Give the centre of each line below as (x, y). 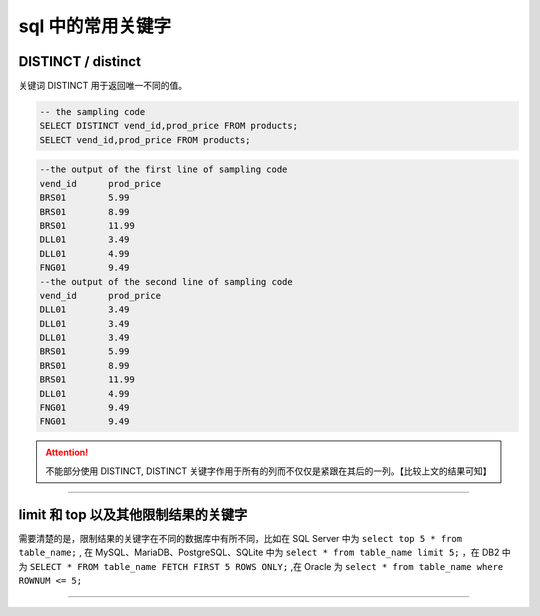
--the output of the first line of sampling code (163, 169)
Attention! (67, 452)
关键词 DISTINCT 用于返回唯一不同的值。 (103, 86)
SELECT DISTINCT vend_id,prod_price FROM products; (169, 126)
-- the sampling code (92, 112)
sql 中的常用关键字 (95, 26)
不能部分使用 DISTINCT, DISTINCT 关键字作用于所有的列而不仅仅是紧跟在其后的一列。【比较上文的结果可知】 (268, 471)
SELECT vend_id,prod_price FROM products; (145, 139)
